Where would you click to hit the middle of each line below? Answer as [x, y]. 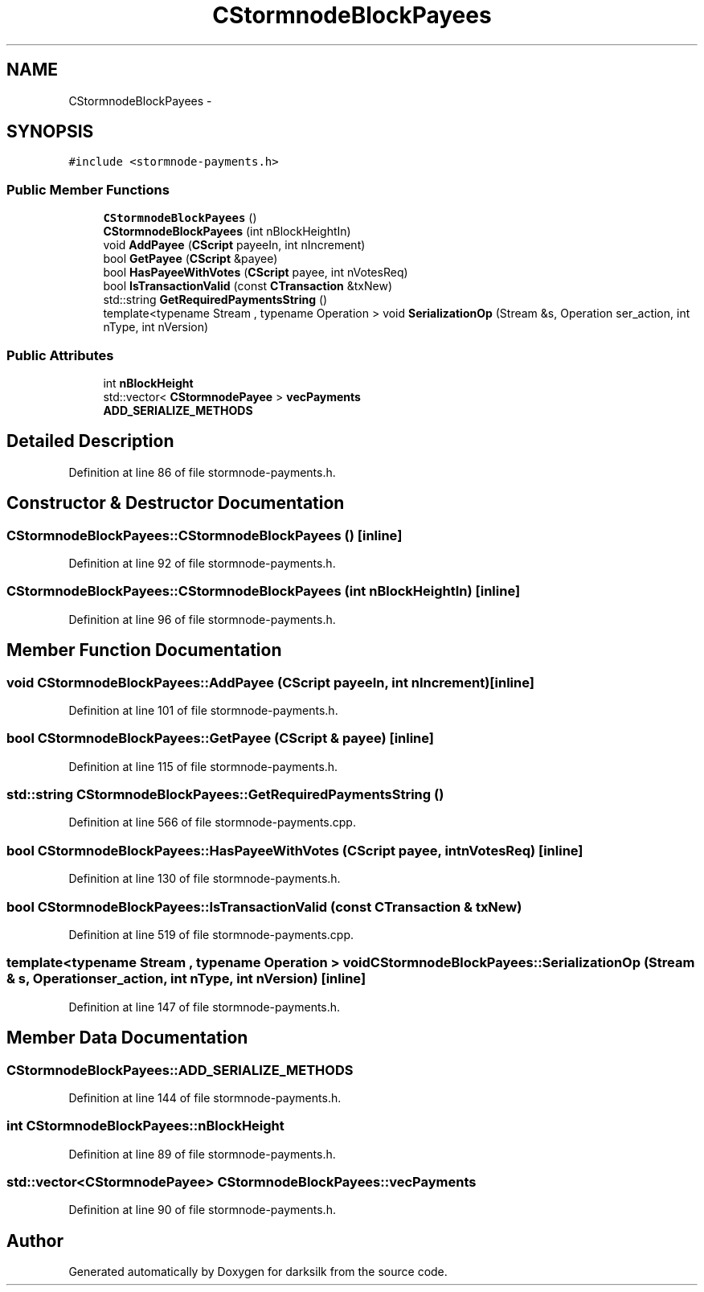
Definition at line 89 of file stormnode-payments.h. [202, 1154]
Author [35, 1241]
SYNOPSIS [50, 132]
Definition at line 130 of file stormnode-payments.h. [205, 879]
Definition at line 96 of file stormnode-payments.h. [202, 619]
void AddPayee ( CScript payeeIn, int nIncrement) [234, 245]
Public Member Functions [88, 189]
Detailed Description [90, 441]
